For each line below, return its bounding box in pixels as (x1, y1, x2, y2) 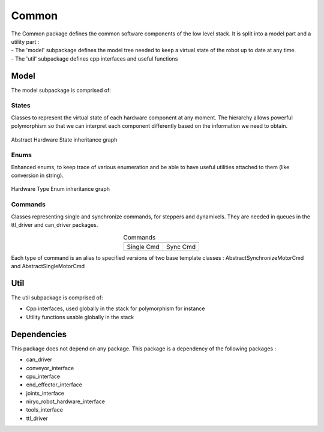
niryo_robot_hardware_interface (26, 398, 105, 405)
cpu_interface (26, 373, 60, 380)
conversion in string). (11, 172, 64, 179)
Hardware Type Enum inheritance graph (11, 185, 110, 193)
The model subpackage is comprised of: (11, 86, 111, 94)
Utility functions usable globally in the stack (26, 313, 134, 320)
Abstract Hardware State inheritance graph (11, 136, 118, 143)
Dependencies (11, 329, 67, 339)
